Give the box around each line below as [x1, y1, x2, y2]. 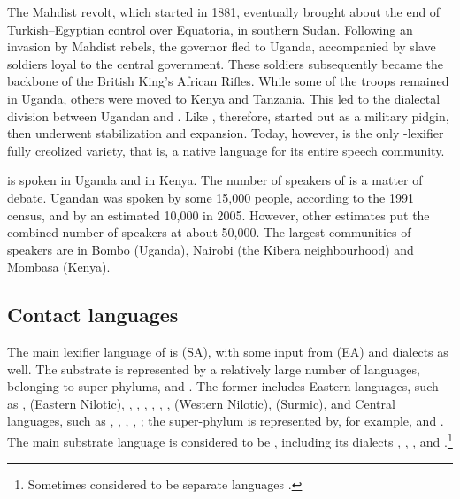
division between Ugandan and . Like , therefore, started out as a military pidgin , [7, 106, 449, 125]
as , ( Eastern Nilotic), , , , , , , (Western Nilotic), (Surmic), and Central [7, 394, 395, 412]
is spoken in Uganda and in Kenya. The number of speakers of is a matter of [7, 171, 423, 189]
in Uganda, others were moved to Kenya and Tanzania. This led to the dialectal [7, 88, 441, 107]
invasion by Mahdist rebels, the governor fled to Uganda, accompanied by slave [7, 37, 436, 56]
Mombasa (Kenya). [7, 257, 111, 276]
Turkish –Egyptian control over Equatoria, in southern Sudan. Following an [7, 19, 413, 38]
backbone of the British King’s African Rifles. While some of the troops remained [7, 72, 449, 90]
